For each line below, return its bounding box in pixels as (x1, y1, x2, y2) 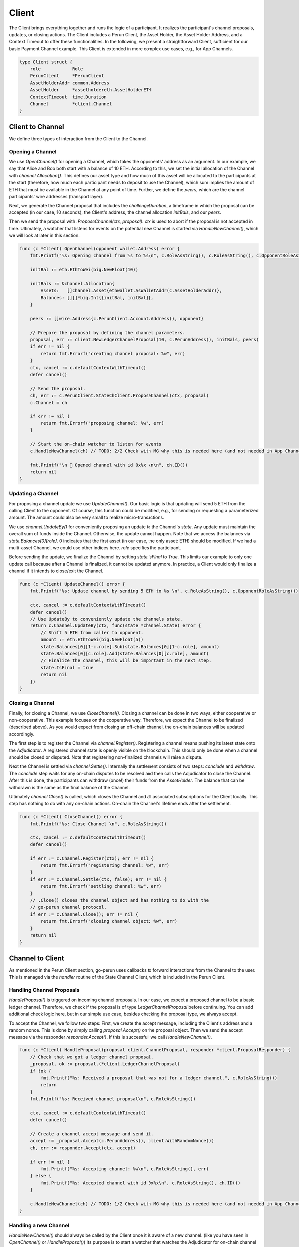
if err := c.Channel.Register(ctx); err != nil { (30, 855, 154, 861)
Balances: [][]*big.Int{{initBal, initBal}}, (40, 295, 154, 300)
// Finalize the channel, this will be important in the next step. (40, 658, 212, 663)
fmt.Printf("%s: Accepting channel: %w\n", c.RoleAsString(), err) (40, 1166, 209, 1172)
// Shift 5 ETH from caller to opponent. (40, 630, 144, 635)
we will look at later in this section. (9, 232, 80, 238)
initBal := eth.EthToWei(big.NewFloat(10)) (30, 267, 138, 273)
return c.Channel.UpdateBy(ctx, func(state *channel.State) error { (30, 623, 201, 628)
